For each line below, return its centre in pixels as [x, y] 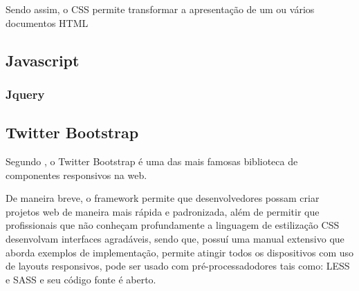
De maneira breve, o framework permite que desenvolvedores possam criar [163, 198]
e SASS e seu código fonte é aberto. [81, 279]
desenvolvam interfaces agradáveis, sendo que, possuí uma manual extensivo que [175, 238]
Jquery [25, 94]
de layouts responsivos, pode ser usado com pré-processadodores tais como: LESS [178, 266]
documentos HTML [47, 22]
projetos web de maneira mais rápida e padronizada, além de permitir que [163, 211]
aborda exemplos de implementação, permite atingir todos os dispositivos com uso [180, 252]
